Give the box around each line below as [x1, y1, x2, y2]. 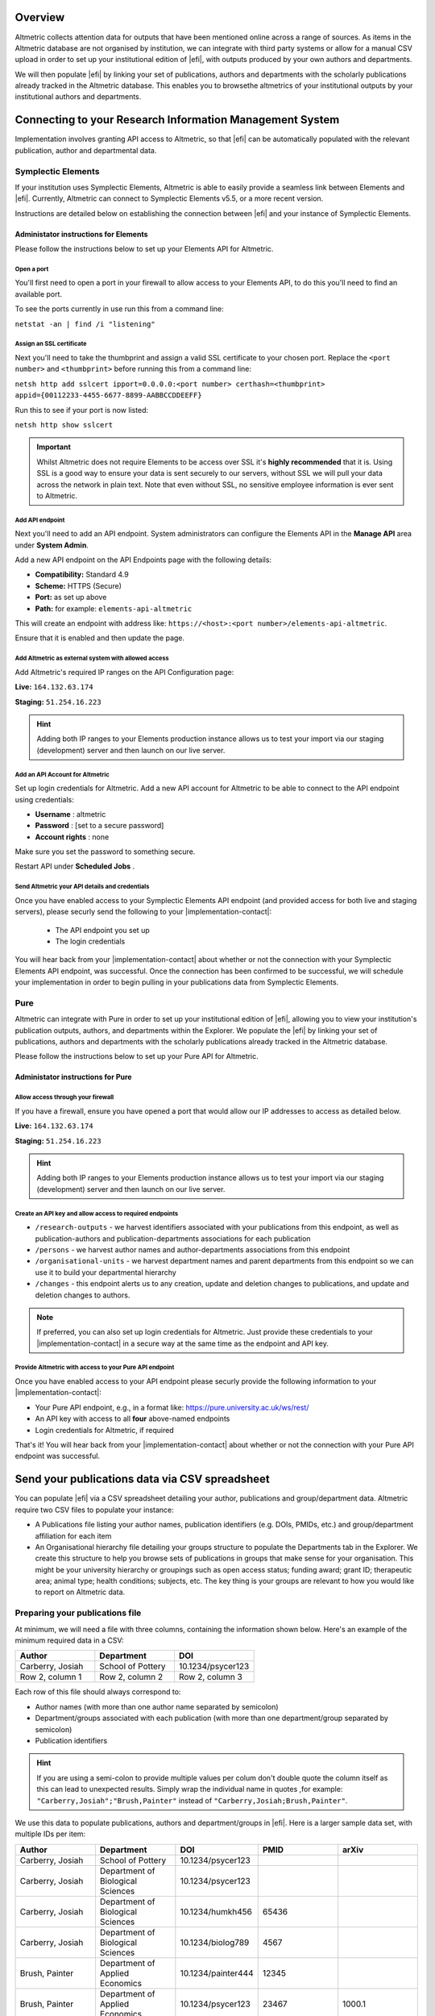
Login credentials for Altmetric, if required [35, 1425, 174, 1435]
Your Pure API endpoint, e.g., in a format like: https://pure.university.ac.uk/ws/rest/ [35, 1402, 309, 1412]
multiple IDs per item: [14, 1829, 86, 1839]
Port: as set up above [35, 593, 107, 602]
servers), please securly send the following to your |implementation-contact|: [14, 907, 272, 917]
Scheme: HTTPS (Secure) [35, 581, 122, 590]
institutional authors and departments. [14, 92, 142, 102]
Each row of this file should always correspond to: [14, 1687, 181, 1697]
